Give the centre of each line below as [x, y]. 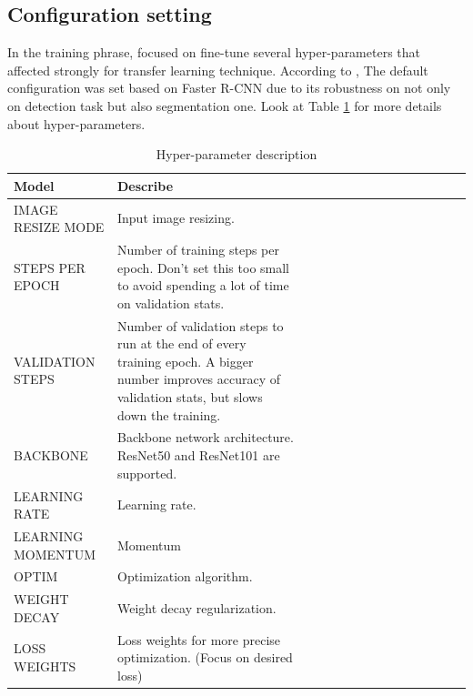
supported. [147, 473]
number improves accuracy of [199, 379]
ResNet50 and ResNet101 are [198, 455]
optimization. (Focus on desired [205, 657]
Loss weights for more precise [199, 639]
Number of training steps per [198, 250]
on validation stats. [171, 303]
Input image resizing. [176, 218]
